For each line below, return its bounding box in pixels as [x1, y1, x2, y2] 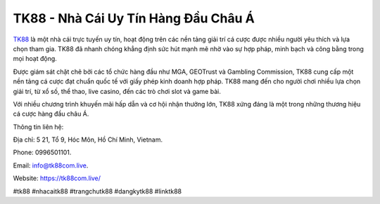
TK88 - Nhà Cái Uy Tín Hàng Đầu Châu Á [13, 11, 255, 26]
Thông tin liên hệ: [13, 123, 64, 131]
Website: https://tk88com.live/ [13, 174, 101, 182]
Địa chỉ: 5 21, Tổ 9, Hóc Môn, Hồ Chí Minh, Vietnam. [13, 135, 163, 144]
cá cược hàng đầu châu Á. [13, 109, 89, 118]
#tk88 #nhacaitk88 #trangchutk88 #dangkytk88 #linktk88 [13, 186, 182, 196]
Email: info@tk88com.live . [13, 161, 89, 170]
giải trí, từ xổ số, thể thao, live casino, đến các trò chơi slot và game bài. [13, 87, 221, 95]
